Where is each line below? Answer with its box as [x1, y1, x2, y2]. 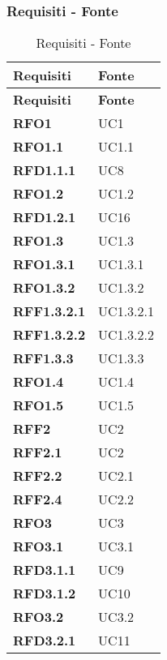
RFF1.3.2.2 [13, 325, 86, 345]
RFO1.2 [13, 184, 64, 204]
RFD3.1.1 [13, 560, 76, 580]
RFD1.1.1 [13, 161, 76, 180]
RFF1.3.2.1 [13, 302, 86, 321]
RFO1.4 [13, 372, 64, 392]
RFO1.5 [13, 396, 64, 415]
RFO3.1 [13, 537, 64, 556]
